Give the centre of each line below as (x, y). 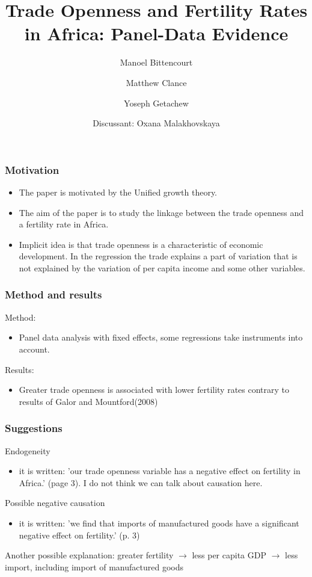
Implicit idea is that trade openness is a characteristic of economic (141, 244)
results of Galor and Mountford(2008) (88, 401)
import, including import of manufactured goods (94, 566)
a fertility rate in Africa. (64, 224)
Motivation (32, 169)
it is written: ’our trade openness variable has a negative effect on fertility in (160, 471)
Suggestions (34, 428)
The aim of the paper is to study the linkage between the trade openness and (161, 212)
